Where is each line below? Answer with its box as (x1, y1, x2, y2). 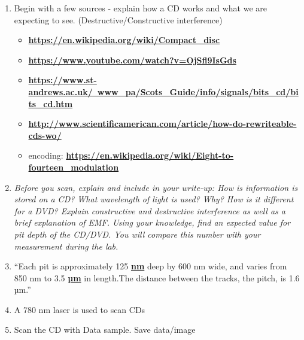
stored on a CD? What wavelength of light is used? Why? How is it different (14, 193, 294, 205)
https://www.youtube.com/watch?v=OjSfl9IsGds (28, 53, 236, 66)
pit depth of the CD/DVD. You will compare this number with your (14, 227, 261, 240)
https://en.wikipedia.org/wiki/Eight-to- (66, 149, 234, 162)
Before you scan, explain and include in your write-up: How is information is (14, 181, 298, 193)
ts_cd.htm (28, 97, 73, 110)
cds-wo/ (28, 129, 62, 141)
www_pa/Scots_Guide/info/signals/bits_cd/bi (97, 85, 299, 98)
